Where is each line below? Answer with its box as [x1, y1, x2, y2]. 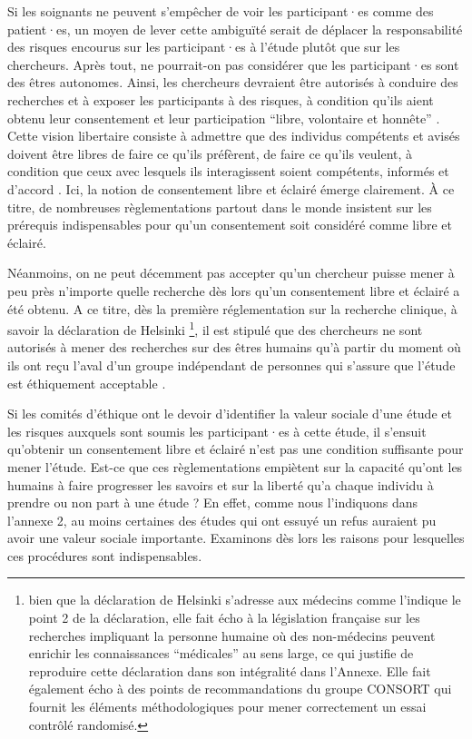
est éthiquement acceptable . [7, 373, 166, 392]
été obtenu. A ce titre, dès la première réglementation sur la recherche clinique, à [7, 299, 457, 318]
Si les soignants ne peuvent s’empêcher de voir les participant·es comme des [7, 2, 434, 20]
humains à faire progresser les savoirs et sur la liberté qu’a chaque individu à [7, 475, 434, 494]
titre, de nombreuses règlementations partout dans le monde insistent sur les [7, 197, 432, 216]
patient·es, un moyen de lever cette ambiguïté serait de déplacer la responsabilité [7, 19, 463, 38]
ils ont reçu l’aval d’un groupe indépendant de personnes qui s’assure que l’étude [7, 355, 456, 374]
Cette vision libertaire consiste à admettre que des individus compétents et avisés [7, 126, 460, 145]
